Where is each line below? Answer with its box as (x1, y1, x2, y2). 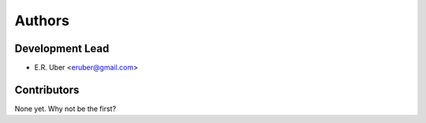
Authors (14, 12, 70, 29)
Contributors (14, 83, 80, 96)
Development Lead (14, 42, 110, 55)
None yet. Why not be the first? (14, 103, 117, 114)
